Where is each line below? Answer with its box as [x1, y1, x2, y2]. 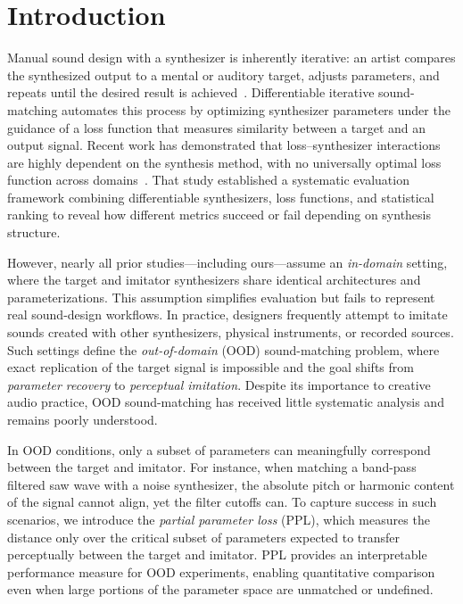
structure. [7, 223, 61, 242]
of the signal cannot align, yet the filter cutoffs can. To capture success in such [7, 492, 437, 511]
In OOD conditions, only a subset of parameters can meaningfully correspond [7, 440, 431, 459]
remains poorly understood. [7, 410, 158, 428]
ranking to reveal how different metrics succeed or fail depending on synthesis [7, 205, 432, 224]
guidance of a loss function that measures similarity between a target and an [7, 118, 426, 137]
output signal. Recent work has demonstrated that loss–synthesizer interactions [7, 136, 441, 154]
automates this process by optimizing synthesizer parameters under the [62, 100, 451, 119]
